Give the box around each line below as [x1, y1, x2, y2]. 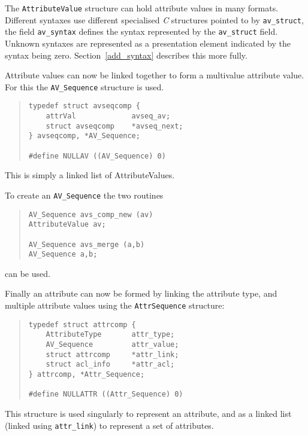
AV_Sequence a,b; [28, 250, 98, 259]
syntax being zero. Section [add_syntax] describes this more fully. [5, 48, 247, 61]
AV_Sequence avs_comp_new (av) [28, 210, 153, 219]
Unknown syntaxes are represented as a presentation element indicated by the [5, 36, 291, 49]
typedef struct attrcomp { [28, 320, 136, 329]
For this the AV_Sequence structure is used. [5, 80, 164, 93]
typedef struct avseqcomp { [28, 102, 140, 111]
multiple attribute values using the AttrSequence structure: [5, 299, 225, 312]
